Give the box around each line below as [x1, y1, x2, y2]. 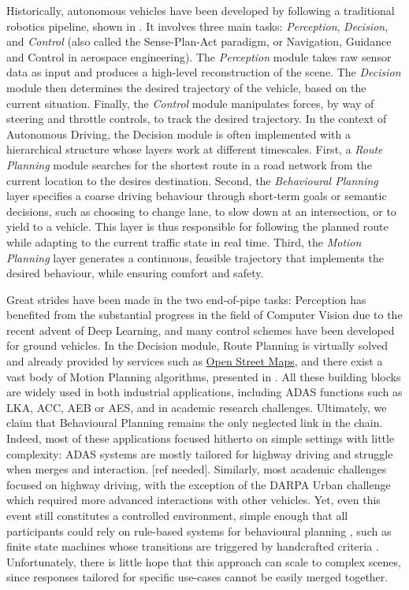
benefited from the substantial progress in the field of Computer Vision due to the [6, 306, 403, 323]
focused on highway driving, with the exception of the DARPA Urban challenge [6, 476, 391, 492]
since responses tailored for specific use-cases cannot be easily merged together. [6, 569, 389, 585]
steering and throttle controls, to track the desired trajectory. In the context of [6, 110, 387, 127]
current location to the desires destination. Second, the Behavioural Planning [6, 172, 378, 188]
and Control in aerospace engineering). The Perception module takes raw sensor [6, 48, 392, 65]
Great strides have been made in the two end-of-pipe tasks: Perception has [6, 291, 366, 307]
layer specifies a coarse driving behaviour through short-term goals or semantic [6, 187, 387, 204]
